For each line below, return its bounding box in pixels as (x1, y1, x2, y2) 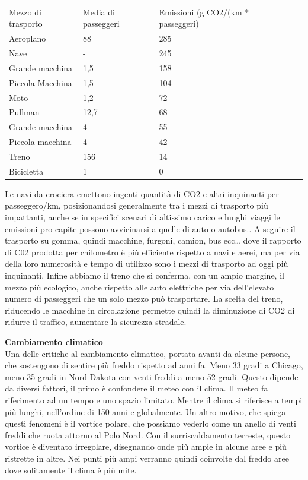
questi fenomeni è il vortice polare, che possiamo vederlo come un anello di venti (5, 417, 296, 430)
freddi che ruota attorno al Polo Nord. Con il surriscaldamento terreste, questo (5, 428, 291, 441)
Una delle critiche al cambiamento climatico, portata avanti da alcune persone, (5, 347, 291, 359)
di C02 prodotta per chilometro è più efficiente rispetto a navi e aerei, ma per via (5, 245, 300, 258)
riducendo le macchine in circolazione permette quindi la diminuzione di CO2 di (5, 304, 295, 316)
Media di (82, 5, 115, 18)
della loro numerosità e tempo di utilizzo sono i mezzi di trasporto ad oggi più (5, 257, 288, 270)
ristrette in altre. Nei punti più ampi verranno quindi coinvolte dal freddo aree (5, 451, 289, 464)
